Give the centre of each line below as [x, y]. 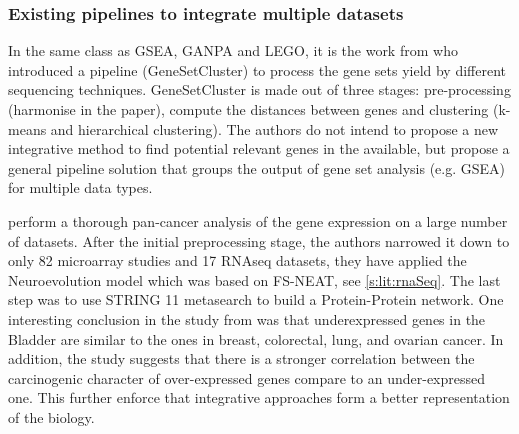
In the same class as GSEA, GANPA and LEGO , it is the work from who [233, 50]
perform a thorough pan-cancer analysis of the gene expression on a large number [258, 220]
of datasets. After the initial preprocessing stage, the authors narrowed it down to [259, 240]
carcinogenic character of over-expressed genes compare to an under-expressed [247, 377]
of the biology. [51, 416]
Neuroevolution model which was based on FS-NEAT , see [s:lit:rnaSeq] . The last [254, 279]
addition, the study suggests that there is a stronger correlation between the [241, 358]
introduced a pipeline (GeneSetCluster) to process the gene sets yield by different [257, 69]
